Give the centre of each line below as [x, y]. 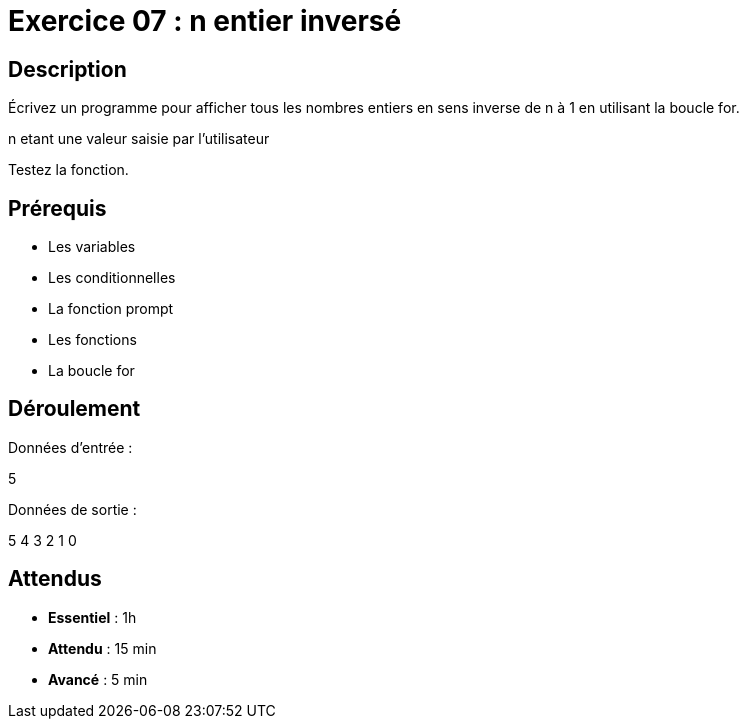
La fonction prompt [111, 309]
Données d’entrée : [70, 447]
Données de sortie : [72, 509]
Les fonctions [92, 340]
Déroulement [74, 409]
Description [67, 69]
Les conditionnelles [112, 278]
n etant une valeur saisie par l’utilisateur [139, 139]
